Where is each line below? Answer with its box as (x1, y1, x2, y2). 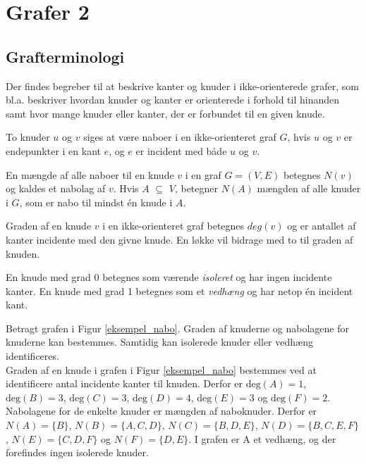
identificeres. (6, 349, 59, 363)
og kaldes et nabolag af (6, 181, 106, 196)
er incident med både (135, 143, 227, 158)
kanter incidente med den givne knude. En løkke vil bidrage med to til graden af (6, 232, 353, 246)
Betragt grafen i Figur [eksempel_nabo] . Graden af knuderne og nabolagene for (6, 320, 349, 335)
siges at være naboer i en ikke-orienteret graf (83, 130, 276, 144)
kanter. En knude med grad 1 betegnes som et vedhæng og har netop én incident (6, 283, 353, 298)
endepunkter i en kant (6, 143, 102, 158)
